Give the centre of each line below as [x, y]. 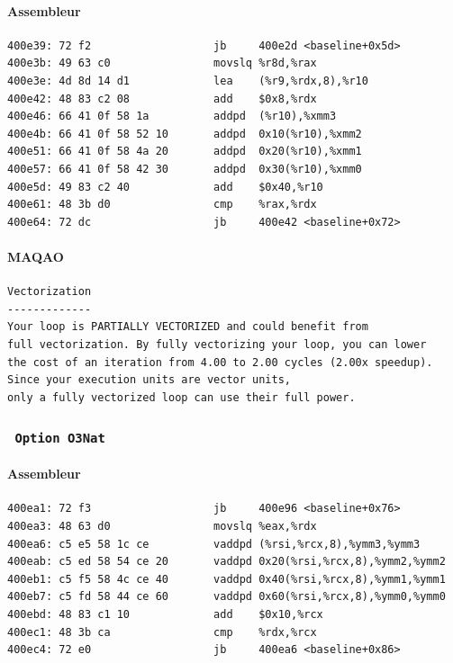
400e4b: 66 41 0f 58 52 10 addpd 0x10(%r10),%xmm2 [185, 134]
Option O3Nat [60, 439]
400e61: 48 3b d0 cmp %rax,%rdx [162, 205]
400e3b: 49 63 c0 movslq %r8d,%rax [162, 63]
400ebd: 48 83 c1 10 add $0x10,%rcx [165, 615]
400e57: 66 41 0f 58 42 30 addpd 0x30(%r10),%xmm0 [185, 169]
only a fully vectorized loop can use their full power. [181, 397]
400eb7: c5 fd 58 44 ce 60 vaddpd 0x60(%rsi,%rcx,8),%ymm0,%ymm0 [226, 597]
